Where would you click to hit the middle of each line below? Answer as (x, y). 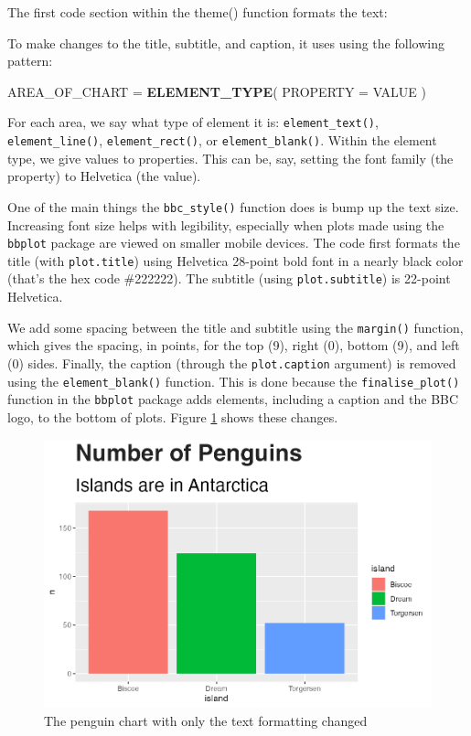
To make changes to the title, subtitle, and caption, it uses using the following (226, 43)
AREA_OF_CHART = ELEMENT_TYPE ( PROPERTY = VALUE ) (217, 91)
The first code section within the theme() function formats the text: (198, 12)
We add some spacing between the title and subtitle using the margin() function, (235, 327)
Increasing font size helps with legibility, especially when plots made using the (226, 224)
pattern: (30, 61)
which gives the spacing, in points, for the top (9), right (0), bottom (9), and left (234, 345)
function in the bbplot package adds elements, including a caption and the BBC (233, 399)
